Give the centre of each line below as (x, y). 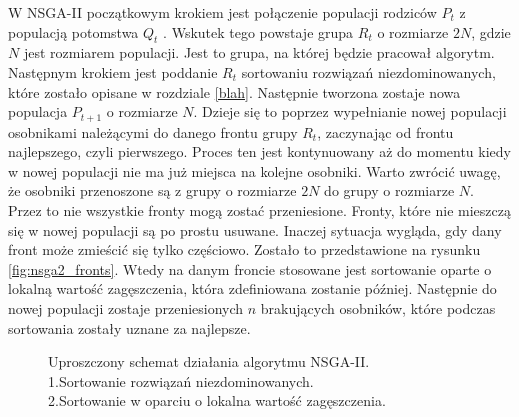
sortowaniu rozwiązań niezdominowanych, (368, 71)
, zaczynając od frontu (385, 131)
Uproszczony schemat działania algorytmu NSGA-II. (209, 361)
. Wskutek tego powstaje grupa (258, 31)
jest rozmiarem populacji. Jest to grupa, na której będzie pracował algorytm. (259, 52)
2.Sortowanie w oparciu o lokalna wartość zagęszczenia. (217, 400)
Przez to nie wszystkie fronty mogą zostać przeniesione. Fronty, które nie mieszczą (259, 210)
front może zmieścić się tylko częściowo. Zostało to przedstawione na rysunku (244, 249)
